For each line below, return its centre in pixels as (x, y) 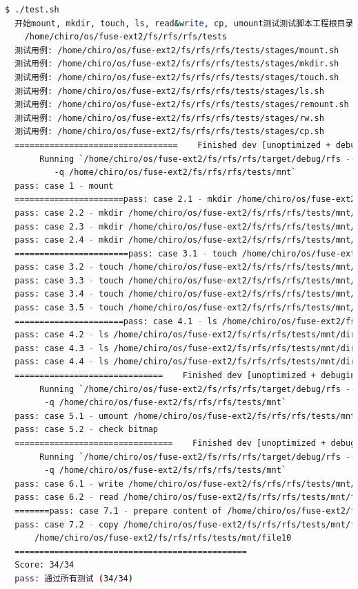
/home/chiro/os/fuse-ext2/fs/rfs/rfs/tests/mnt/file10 (163, 538)
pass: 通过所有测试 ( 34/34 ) (74, 578)
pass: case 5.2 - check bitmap (86, 430)
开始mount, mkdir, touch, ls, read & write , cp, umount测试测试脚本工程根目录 (184, 23)
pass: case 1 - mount (64, 186)
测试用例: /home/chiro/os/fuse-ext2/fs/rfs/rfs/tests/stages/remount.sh (182, 105)
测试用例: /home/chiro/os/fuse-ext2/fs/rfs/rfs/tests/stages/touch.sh (177, 77)
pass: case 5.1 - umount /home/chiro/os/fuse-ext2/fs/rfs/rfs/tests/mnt (185, 416)
